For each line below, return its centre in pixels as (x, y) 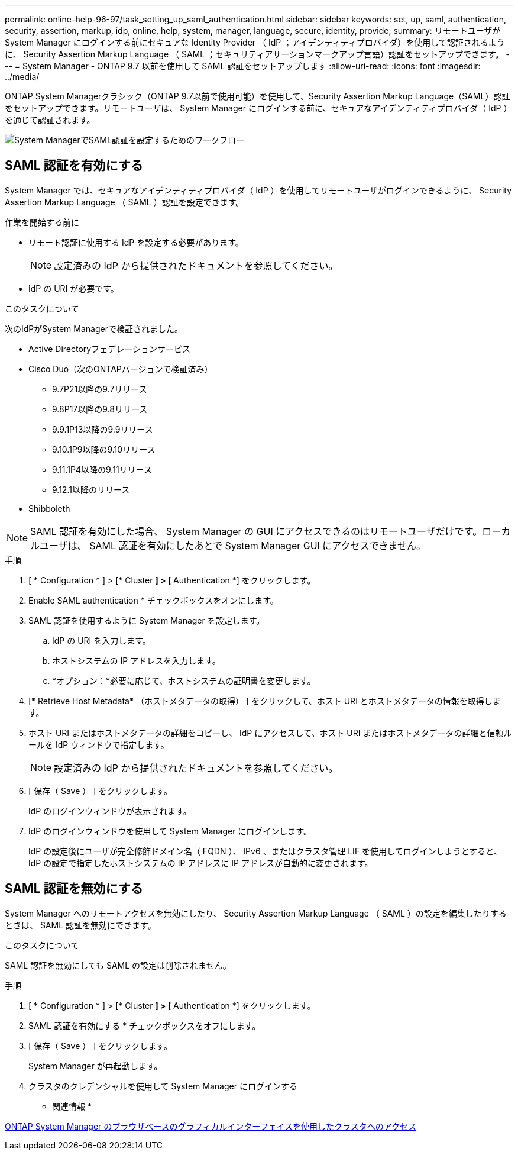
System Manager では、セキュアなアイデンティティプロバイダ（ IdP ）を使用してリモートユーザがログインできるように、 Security (258, 190)
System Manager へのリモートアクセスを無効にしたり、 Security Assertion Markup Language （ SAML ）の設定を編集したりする (256, 913)
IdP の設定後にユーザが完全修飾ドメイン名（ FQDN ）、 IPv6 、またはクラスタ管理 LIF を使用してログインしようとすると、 (265, 851)
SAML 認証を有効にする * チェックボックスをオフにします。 (145, 1025)
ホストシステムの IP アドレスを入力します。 (136, 660)
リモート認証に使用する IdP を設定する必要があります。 (136, 242)
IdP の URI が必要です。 (74, 288)
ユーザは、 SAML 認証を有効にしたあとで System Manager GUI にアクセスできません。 (233, 545)
